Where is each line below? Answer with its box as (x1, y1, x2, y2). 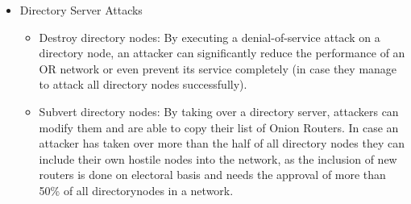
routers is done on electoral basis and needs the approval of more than (39, 166, 386, 183)
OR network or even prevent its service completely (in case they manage (39, 60, 397, 77)
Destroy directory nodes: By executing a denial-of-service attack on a (39, 28, 380, 45)
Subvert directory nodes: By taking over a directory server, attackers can (39, 102, 399, 119)
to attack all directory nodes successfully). (39, 76, 247, 93)
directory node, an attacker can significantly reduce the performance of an (39, 44, 405, 61)
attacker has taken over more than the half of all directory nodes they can (39, 135, 405, 152)
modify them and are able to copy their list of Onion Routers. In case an (39, 119, 399, 135)
